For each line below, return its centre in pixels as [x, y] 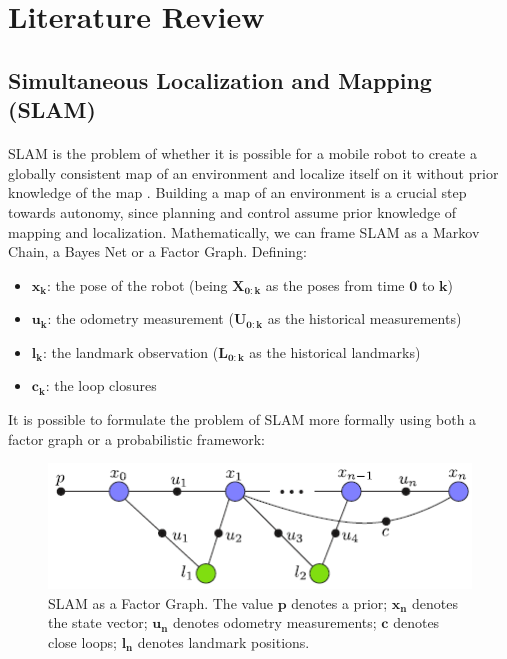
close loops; [82, 641]
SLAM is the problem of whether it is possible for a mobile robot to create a [242, 153]
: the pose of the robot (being [137, 284]
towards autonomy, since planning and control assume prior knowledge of [232, 211]
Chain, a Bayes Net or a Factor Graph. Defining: [157, 251]
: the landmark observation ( [131, 351]
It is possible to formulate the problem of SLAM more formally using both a [242, 419]
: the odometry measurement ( [140, 318]
